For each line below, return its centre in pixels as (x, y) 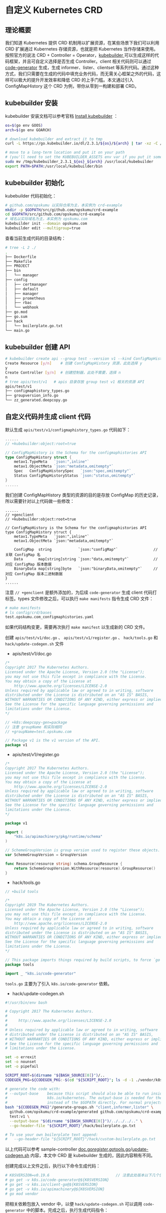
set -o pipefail (22, 1067)
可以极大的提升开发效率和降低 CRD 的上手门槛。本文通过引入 (71, 80)
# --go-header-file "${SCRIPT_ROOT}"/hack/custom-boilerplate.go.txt (80, 1139)
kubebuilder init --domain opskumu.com (46, 224)
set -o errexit (21, 1057)
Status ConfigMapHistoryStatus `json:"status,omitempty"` (75, 476)
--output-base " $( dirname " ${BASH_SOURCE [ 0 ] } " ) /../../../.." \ (76, 1121)
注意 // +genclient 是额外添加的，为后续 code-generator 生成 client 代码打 (81, 592)
